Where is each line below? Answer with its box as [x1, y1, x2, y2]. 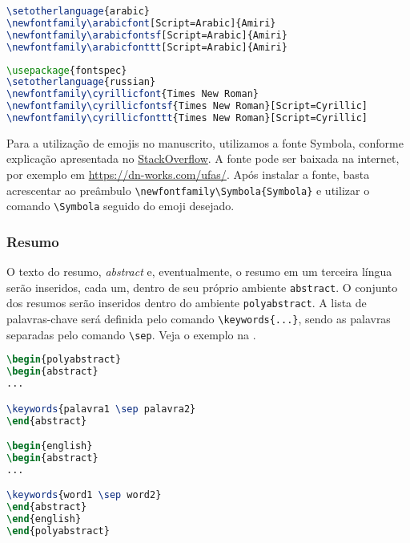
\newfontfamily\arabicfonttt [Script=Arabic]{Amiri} [6, 41, 287, 53]
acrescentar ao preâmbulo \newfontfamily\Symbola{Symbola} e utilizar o [6, 181, 370, 198]
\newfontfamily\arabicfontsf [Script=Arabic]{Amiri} [6, 29, 287, 41]
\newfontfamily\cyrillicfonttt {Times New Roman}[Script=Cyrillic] [6, 112, 368, 124]
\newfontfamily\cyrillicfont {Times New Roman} [6, 88, 259, 100]
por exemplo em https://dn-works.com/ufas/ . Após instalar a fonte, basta [6, 166, 370, 183]
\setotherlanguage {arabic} [6, 6, 150, 17]
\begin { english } [6, 440, 93, 452]
